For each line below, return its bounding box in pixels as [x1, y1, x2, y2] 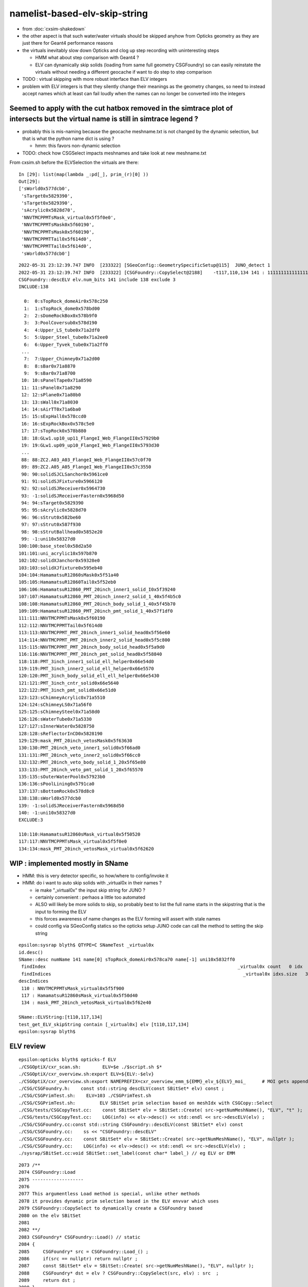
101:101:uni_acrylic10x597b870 [18, 550, 98, 556]
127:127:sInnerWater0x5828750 [18, 723, 95, 729]
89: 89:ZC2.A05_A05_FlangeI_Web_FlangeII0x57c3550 [21, 464, 151, 470]
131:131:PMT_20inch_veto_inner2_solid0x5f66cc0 [18, 752, 141, 758]
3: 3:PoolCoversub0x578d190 [24, 320, 98, 326]
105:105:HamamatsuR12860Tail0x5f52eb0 [18, 579, 117, 585]
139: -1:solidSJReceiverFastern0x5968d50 [18, 803, 124, 808]
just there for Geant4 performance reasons [22, 40, 113, 46]
